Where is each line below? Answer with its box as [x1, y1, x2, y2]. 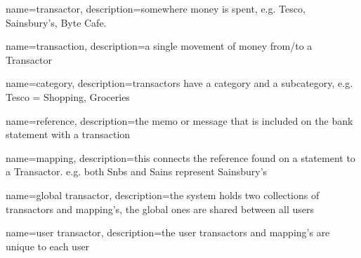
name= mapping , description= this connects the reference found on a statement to [6, 150, 355, 165]
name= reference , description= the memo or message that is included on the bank [6, 113, 353, 128]
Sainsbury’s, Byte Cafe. [6, 15, 107, 29]
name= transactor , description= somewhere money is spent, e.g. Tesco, [6, 1, 306, 15]
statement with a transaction [6, 127, 131, 142]
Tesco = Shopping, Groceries [6, 89, 130, 104]
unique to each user [6, 238, 90, 253]
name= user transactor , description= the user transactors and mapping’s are [6, 225, 330, 240]
